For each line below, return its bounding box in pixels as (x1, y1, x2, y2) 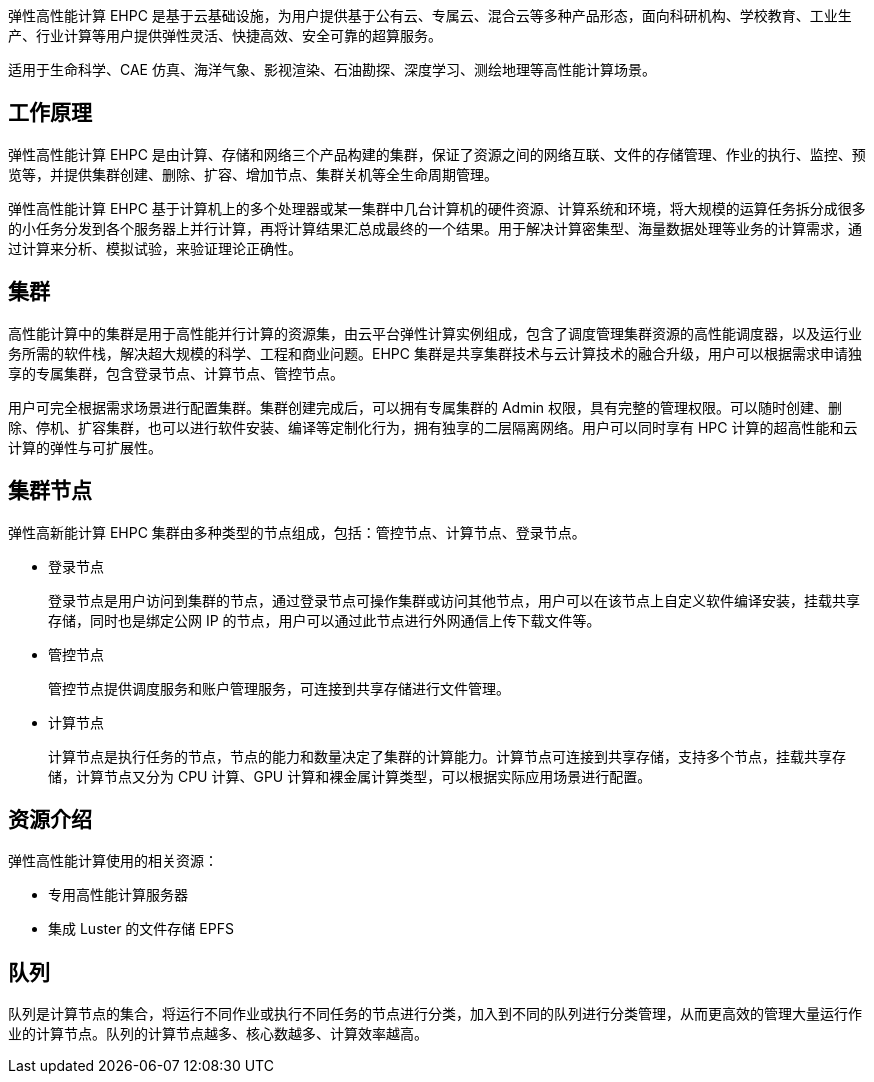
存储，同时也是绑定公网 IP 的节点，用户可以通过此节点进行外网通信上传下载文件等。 (48, 611, 601, 629)
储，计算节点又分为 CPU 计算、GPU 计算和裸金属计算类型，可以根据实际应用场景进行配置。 (48, 767, 652, 785)
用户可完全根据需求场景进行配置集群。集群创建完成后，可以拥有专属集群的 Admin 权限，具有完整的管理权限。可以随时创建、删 (8, 398, 843, 416)
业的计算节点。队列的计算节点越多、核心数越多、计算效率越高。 (8, 1025, 428, 1043)
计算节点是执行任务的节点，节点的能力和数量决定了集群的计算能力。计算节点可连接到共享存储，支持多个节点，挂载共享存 (48, 747, 846, 765)
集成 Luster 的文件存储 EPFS (48, 920, 234, 938)
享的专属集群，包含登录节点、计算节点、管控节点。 (8, 364, 344, 382)
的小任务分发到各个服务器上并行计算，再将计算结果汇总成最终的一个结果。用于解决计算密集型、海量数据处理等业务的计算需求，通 (8, 219, 862, 237)
